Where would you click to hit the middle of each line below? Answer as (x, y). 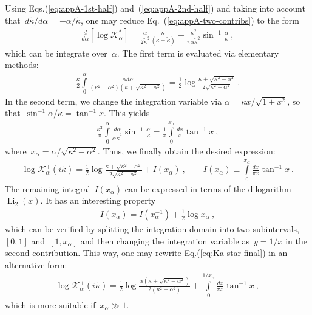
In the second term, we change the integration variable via (114, 101)
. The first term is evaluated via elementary (198, 53)
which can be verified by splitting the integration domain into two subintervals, (152, 229)
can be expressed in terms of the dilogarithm (208, 188)
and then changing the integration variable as (165, 241)
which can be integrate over (56, 53)
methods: (22, 65)
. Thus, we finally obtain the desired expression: (186, 151)
